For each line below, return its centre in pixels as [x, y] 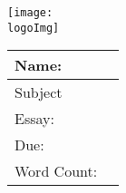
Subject [39, 92]
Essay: [34, 119]
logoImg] [34, 28]
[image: [30, 13]
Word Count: [56, 171]
